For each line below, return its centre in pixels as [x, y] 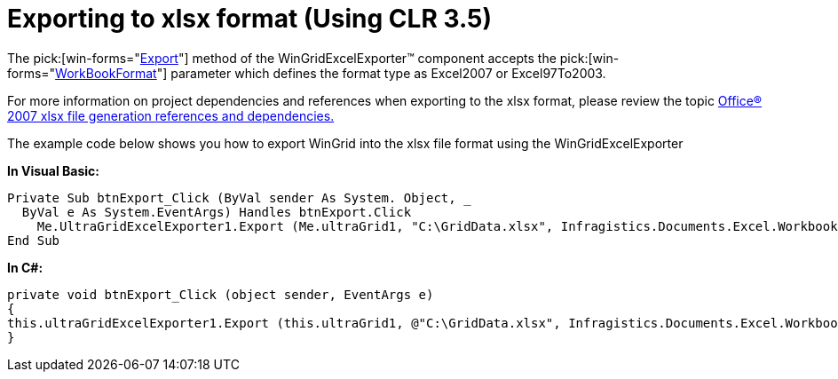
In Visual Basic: [53, 170]
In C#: [25, 267]
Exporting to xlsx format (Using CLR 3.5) [250, 19]
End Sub [34, 240]
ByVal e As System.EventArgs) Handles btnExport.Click [217, 212]
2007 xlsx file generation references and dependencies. [171, 115]
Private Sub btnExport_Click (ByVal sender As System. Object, [232, 197]
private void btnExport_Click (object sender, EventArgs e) [221, 294]
